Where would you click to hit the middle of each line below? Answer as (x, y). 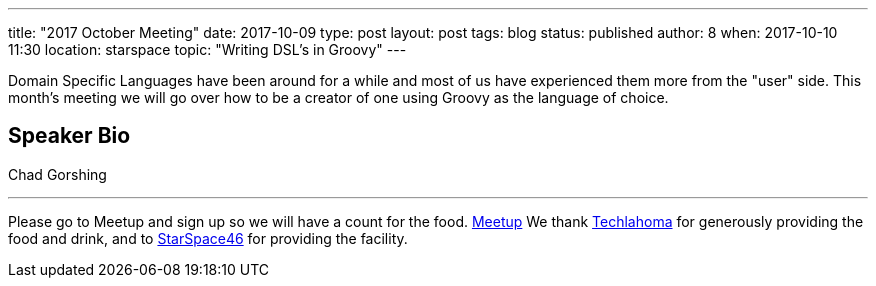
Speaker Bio (69, 136)
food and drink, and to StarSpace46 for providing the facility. (208, 238)
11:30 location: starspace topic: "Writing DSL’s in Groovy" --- (207, 49)
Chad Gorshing (57, 174)
